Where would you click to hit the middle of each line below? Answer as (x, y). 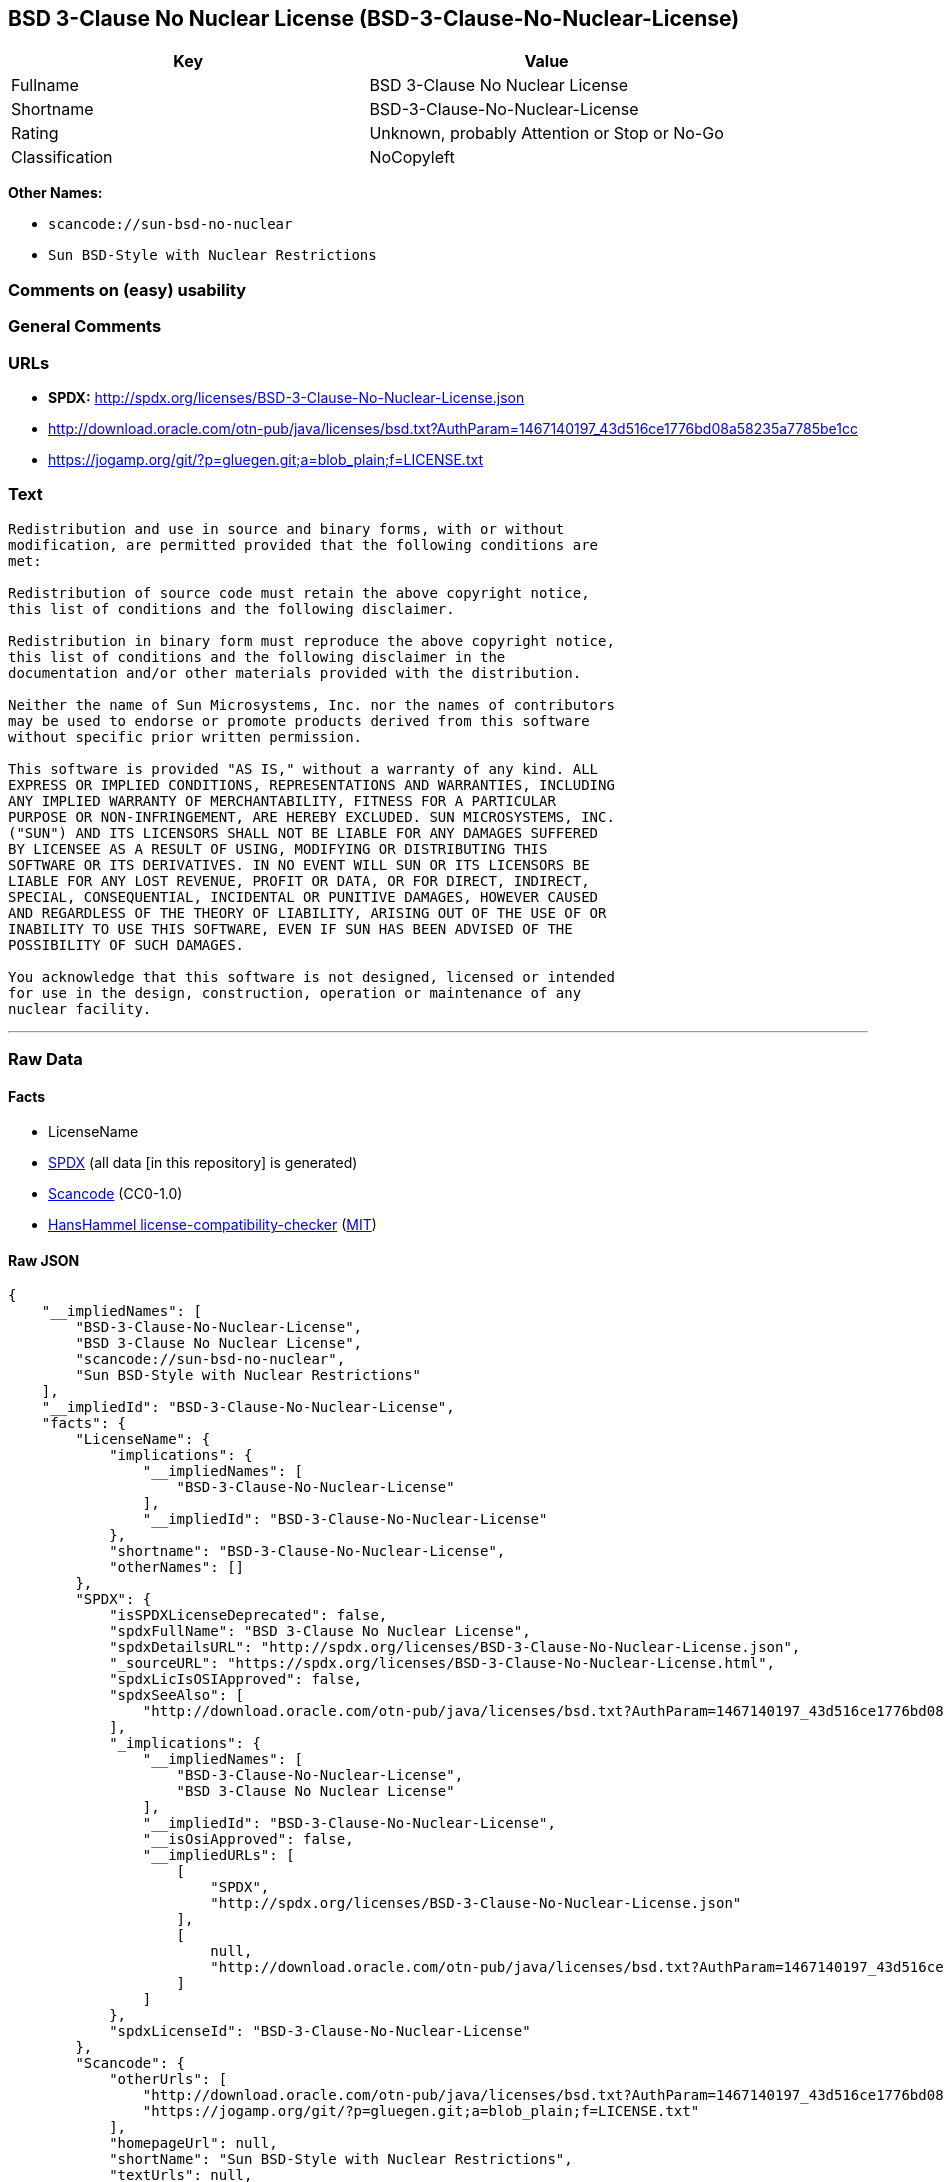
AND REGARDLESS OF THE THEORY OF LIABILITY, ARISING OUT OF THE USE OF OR (307, 912)
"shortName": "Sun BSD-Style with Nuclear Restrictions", (341, 2159)
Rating (35, 133)
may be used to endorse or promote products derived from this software (299, 720)
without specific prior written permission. (185, 736)
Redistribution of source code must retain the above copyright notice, (299, 592)
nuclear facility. (80, 1008)
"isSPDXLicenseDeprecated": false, (248, 1615)
